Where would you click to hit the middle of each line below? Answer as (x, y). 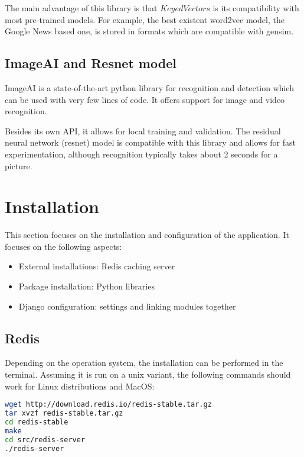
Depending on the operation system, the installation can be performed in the (144, 363)
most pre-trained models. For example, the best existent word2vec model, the (145, 19)
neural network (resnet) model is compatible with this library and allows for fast (150, 142)
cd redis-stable (37, 422)
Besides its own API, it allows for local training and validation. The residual (143, 131)
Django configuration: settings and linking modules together (127, 306)
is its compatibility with (256, 8)
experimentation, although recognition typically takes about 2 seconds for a (141, 154)
